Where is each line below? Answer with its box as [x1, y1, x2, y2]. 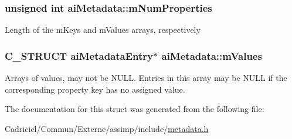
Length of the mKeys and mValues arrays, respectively [5, 23, 201, 36]
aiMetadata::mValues [161, 48, 262, 63]
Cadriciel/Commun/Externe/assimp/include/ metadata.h [5, 122, 209, 134]
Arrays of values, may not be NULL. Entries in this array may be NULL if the [5, 72, 287, 84]
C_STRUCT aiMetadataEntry [5, 48, 154, 63]
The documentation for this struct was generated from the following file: [5, 103, 264, 115]
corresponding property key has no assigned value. [5, 83, 185, 95]
